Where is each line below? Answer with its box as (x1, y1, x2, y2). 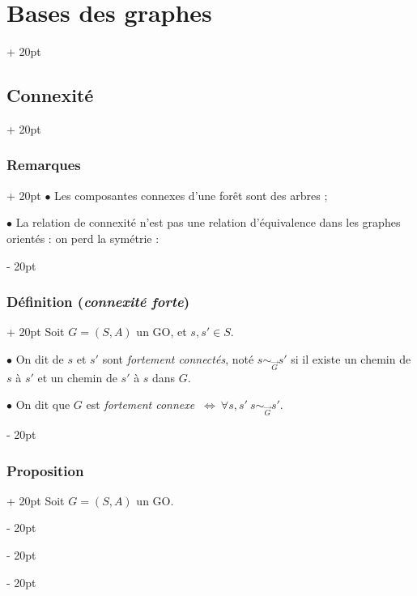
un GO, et (136, 323, 187, 340)
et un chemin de (37, 368, 117, 385)
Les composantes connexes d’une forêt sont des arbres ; (54, 186, 328, 203)
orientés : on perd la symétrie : (6, 229, 160, 246)
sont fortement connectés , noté (102, 350, 254, 367)
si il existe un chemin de (291, 350, 411, 367)
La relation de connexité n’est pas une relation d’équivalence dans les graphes (15, 214, 401, 231)
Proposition (6, 460, 84, 480)
